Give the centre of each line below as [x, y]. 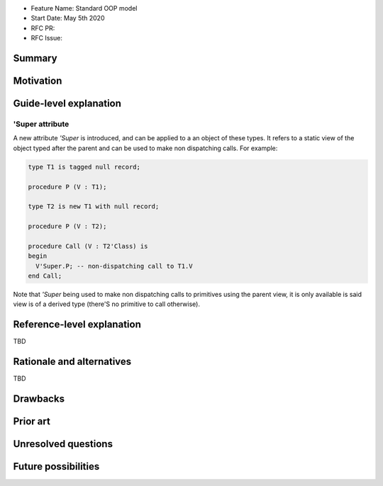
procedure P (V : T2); [67, 226]
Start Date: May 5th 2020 [68, 18]
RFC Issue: [47, 38]
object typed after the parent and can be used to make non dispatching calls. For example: [145, 148]
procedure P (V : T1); [67, 187]
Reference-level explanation [77, 325]
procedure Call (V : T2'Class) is [88, 246]
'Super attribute [41, 124]
